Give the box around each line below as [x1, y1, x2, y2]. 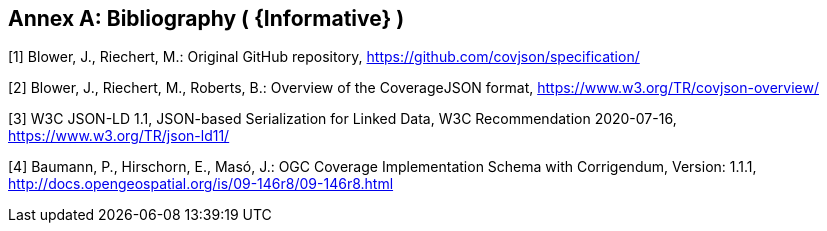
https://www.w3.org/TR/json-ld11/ [8, 127, 230, 145]
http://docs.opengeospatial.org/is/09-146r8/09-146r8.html [8, 175, 394, 193]
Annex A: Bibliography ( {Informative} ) [8, 6, 405, 31]
